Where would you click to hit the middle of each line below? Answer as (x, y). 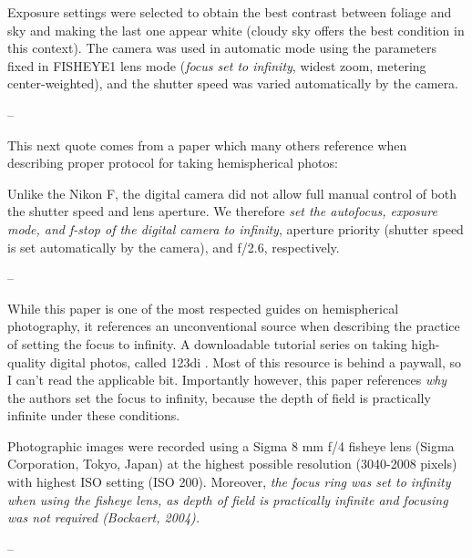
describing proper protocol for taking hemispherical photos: (173, 163)
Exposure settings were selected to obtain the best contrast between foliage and (230, 12)
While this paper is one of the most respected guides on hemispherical (203, 308)
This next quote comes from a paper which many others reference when (207, 145)
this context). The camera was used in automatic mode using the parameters (222, 48)
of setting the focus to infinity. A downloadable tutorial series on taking (207, 343)
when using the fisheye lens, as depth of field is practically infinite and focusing (228, 499)
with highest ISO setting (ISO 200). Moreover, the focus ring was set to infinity (229, 482)
